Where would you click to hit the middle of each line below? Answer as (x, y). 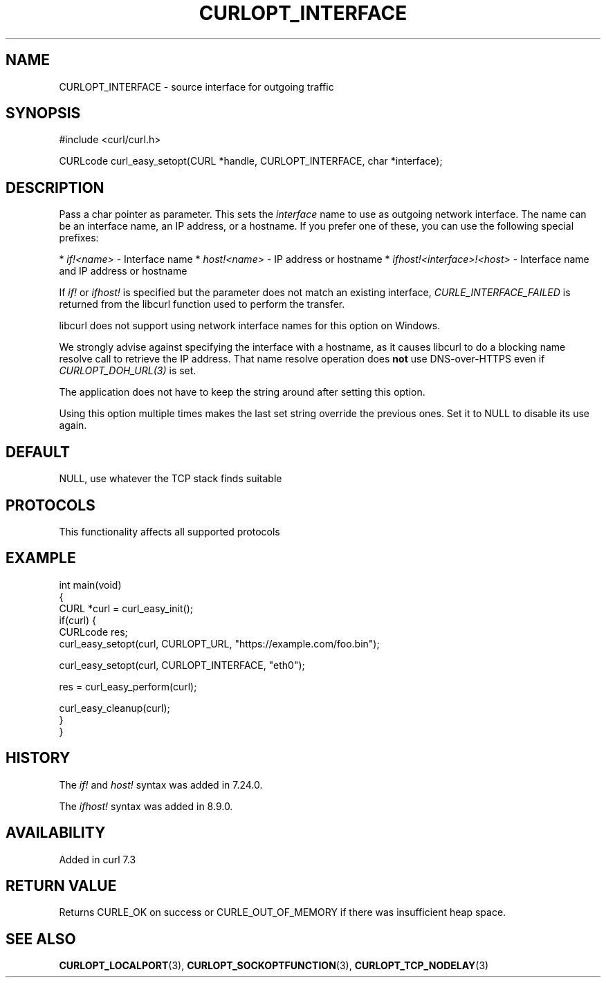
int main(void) (90, 585)
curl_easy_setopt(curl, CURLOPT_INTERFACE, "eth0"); (182, 665)
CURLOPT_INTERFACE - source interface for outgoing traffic (196, 86)
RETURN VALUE (61, 885)
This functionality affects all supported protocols (169, 531)
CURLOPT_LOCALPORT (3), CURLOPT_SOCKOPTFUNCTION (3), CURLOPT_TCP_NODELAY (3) (274, 966)
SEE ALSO (41, 939)
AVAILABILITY (56, 833)
